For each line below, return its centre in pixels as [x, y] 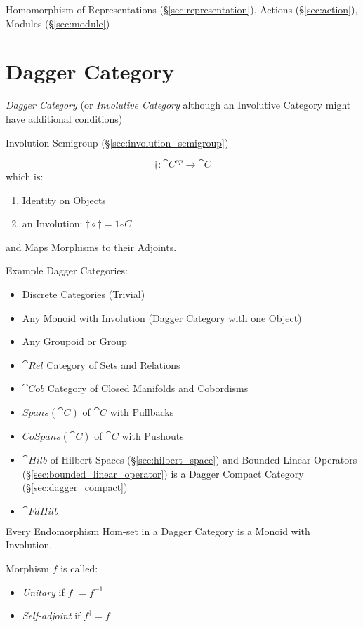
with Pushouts [153, 436]
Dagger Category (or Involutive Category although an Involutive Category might [178, 105]
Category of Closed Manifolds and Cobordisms [148, 388]
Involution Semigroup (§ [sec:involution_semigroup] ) [117, 142]
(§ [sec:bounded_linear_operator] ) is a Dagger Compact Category [163, 473]
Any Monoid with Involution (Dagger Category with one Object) [162, 317]
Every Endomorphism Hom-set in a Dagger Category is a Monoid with [158, 531]
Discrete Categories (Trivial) [84, 294]
